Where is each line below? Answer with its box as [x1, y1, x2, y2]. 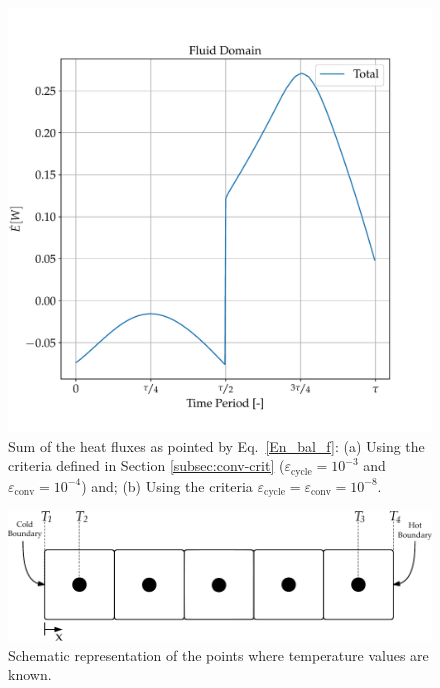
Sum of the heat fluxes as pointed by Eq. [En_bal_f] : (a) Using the [8, 435, 425, 456]
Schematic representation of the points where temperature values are [8, 644, 429, 665]
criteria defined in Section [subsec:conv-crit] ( [8, 455, 285, 476]
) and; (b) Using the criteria [81, 475, 253, 496]
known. [8, 664, 52, 685]
